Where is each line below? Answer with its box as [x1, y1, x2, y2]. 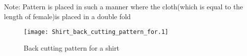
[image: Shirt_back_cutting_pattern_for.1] [24, 28, 169, 36]
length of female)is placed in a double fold [4, 11, 131, 21]
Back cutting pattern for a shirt [24, 42, 120, 53]
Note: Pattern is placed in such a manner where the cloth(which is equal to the [4, 1, 243, 11]
